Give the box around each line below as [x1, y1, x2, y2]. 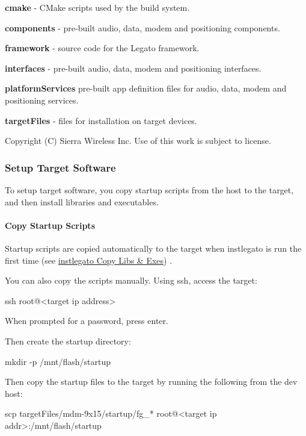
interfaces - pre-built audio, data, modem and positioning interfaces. [5, 61, 262, 74]
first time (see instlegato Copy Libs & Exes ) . [5, 254, 173, 266]
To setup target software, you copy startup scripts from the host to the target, [5, 183, 294, 196]
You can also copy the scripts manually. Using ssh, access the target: [5, 274, 257, 287]
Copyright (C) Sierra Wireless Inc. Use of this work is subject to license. [5, 134, 271, 147]
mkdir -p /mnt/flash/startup [5, 355, 111, 367]
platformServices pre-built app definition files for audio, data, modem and [5, 82, 287, 95]
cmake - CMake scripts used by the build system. [5, 1, 190, 13]
